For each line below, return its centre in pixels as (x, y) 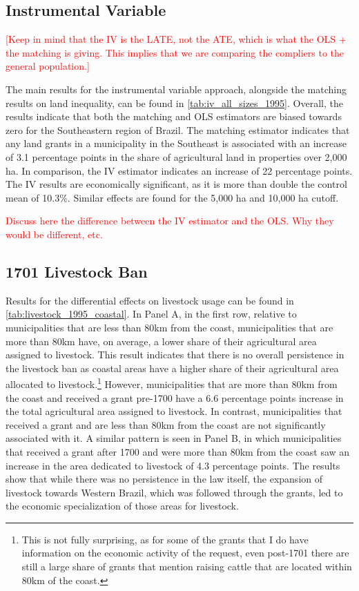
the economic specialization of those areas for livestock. (122, 506)
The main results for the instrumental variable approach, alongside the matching (176, 89)
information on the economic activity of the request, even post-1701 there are (185, 553)
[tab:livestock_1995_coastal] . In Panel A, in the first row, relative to (151, 314)
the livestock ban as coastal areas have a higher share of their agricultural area (172, 368)
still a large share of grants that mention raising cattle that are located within (187, 566)
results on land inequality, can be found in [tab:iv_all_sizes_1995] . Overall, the (174, 103)
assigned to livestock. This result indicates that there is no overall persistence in (175, 355)
